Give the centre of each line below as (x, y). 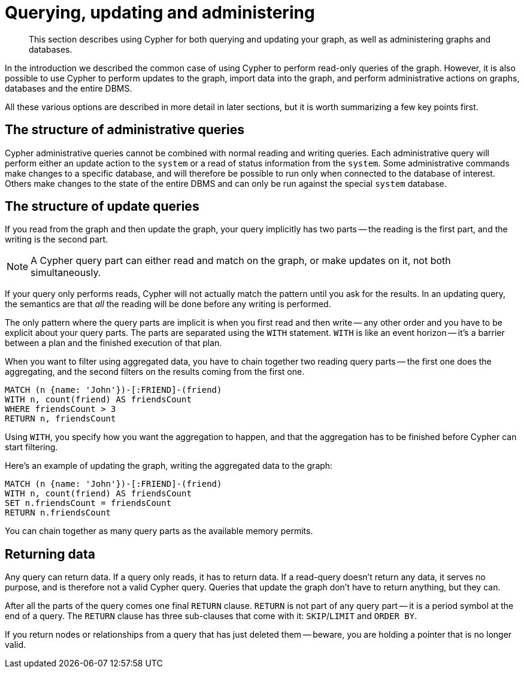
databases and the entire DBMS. (69, 88)
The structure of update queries (102, 207)
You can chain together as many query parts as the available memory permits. (159, 531)
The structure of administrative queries (125, 130)
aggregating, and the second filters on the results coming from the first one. (155, 372)
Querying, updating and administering (160, 13)
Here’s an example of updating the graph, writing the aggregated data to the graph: (169, 466)
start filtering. (31, 447)
